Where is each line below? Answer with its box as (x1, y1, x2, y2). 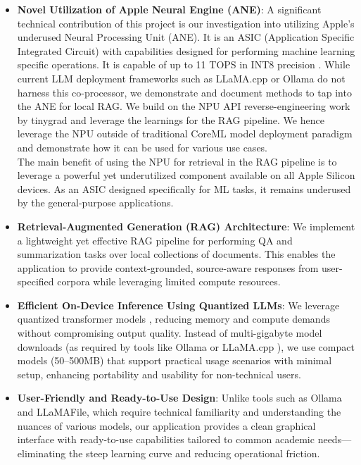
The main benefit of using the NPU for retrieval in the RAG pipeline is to (17, 154, 337, 168)
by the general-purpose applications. (17, 195, 174, 210)
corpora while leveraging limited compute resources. (57, 274, 281, 289)
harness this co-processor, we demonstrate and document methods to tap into (17, 85, 352, 99)
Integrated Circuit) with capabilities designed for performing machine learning (17, 43, 355, 58)
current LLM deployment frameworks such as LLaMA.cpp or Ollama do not (17, 70, 346, 85)
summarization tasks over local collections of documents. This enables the (17, 247, 336, 261)
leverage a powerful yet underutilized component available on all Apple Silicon (17, 168, 355, 182)
